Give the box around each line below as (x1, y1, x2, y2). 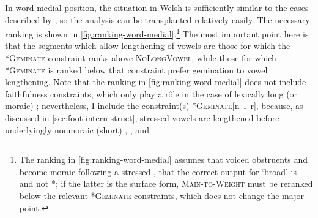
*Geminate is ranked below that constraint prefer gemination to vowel (5, 63, 268, 76)
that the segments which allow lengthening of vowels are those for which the (5, 39, 290, 52)
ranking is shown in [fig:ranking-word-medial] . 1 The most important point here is (5, 26, 309, 40)
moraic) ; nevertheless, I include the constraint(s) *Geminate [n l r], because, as (5, 99, 303, 112)
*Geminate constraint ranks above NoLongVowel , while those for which (5, 51, 276, 64)
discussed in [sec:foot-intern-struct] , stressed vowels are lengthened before (5, 111, 279, 124)
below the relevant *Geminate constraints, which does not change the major (19, 189, 304, 201)
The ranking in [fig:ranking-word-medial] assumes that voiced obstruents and (19, 153, 308, 166)
